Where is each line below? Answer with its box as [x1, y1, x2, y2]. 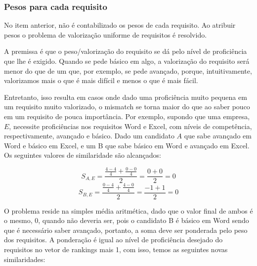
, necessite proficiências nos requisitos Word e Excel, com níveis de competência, [9, 121, 252, 131]
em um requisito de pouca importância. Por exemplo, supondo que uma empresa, [4, 111, 250, 121]
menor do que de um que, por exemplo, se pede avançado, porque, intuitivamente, [4, 65, 252, 76]
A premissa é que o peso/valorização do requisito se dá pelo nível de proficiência [4, 46, 247, 56]
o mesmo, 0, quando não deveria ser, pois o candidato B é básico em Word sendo [4, 215, 249, 225]
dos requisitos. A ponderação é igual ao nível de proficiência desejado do [4, 234, 223, 245]
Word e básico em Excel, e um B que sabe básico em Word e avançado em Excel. [4, 140, 250, 150]
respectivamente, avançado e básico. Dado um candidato [4, 131, 174, 141]
